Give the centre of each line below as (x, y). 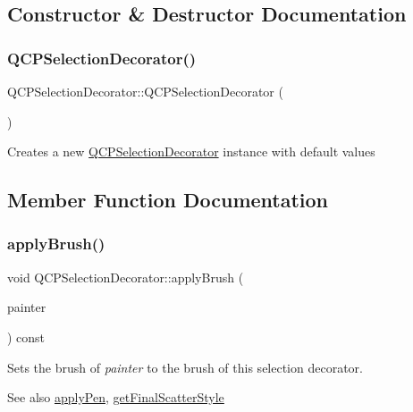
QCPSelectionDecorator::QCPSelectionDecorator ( (145, 91)
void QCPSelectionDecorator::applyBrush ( (126, 277)
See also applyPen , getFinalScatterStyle (116, 397)
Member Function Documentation (168, 200)
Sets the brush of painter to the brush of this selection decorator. (185, 367)
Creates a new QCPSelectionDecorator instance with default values (191, 151)
